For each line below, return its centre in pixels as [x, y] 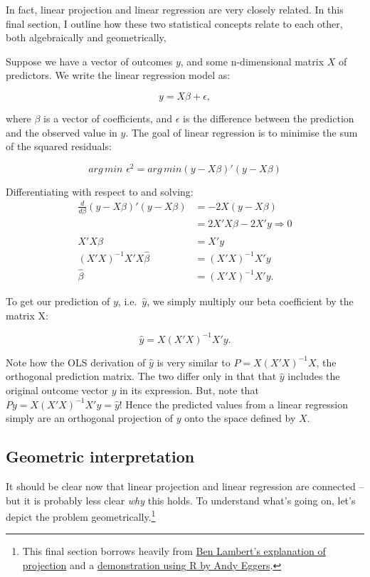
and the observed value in [62, 132]
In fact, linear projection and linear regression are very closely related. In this [175, 9]
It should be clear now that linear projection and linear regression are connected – [185, 486]
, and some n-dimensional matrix [252, 61]
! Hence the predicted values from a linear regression [234, 404]
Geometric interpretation [100, 456]
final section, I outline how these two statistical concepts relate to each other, [174, 23]
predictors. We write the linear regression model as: [118, 75]
